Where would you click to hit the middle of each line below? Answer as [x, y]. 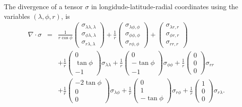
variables [17, 16]
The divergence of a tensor [43, 6]
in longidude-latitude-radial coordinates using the [165, 6]
